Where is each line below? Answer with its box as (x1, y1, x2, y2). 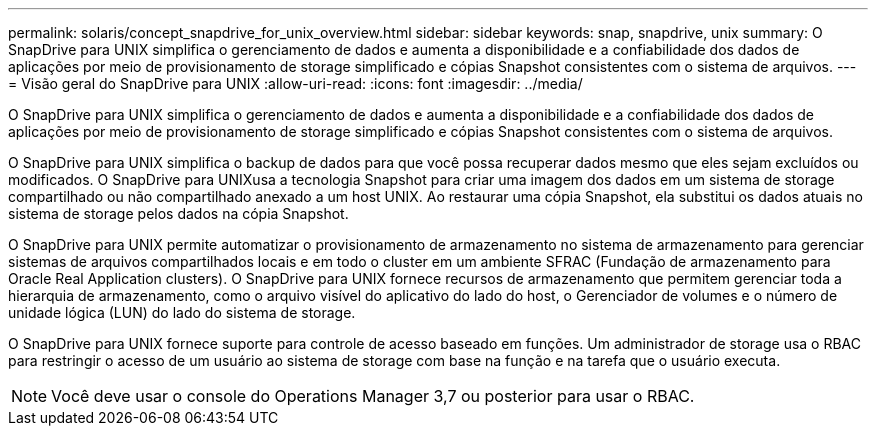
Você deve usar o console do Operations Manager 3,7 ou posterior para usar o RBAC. (51, 386, 695, 406)
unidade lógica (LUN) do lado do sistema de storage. (8, 304, 356, 321)
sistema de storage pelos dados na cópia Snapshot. (8, 205, 349, 222)
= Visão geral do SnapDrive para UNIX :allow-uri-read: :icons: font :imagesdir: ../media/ (8, 75, 583, 92)
